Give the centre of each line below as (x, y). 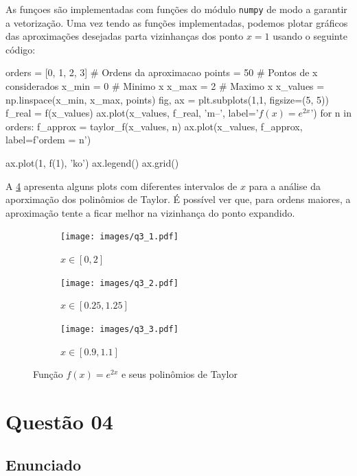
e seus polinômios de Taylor (179, 374)
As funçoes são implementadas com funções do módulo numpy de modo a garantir (176, 9)
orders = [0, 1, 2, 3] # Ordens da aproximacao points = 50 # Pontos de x (162, 72)
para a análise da (285, 186)
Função (48, 374)
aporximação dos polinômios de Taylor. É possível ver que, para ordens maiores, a (178, 199)
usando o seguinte (310, 36)
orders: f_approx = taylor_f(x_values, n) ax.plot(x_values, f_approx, (154, 126)
